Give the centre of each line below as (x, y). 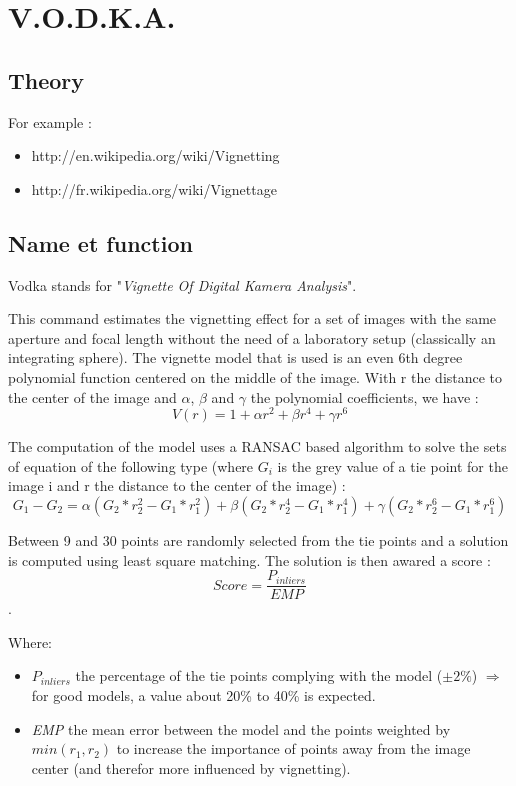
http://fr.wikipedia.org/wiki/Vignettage (154, 188)
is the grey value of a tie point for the (392, 465)
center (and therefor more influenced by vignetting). (191, 767)
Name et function (100, 242)
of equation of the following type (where (131, 465)
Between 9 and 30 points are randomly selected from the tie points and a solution (258, 539)
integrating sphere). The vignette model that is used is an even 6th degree (235, 357)
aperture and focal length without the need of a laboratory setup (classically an (252, 337)
